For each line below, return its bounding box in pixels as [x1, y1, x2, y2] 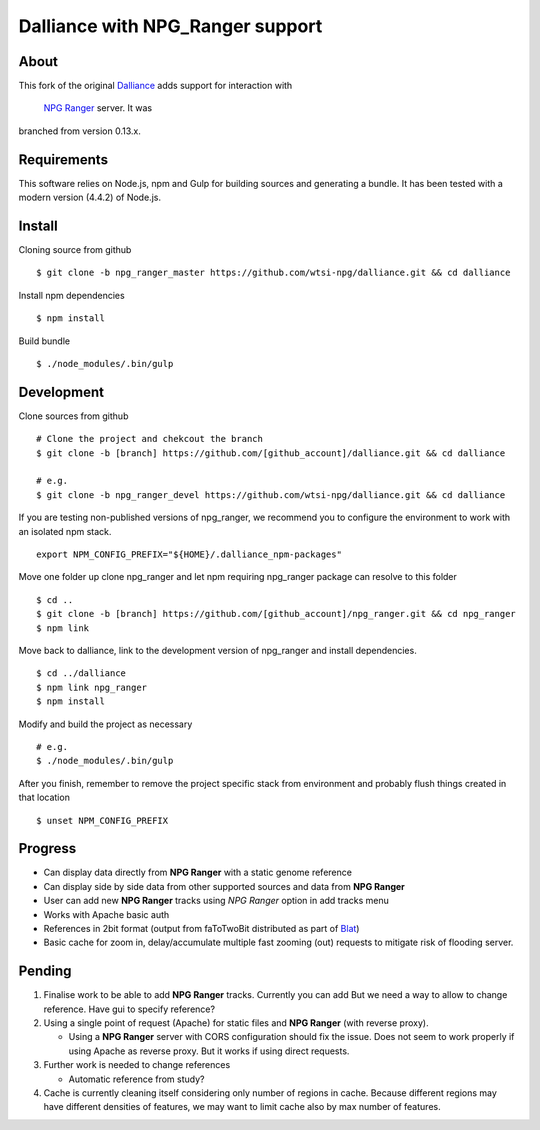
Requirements [18, 151, 109, 168]
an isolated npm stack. [18, 525, 112, 537]
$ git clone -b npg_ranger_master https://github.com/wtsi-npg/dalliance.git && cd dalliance [36, 267, 511, 279]
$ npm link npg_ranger [36, 681, 148, 693]
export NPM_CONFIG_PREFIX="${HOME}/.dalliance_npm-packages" [36, 549, 342, 560]
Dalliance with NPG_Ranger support [18, 15, 323, 37]
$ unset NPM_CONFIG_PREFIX [36, 815, 169, 826]
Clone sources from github [18, 410, 129, 422]
